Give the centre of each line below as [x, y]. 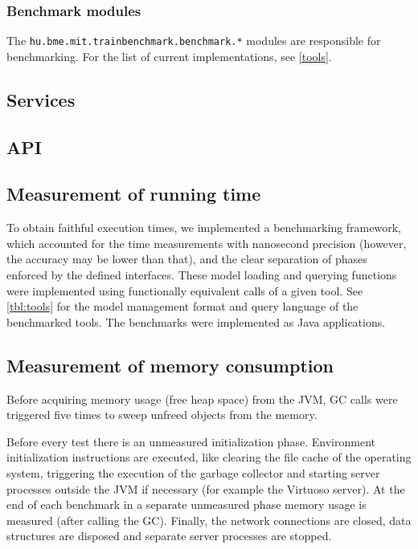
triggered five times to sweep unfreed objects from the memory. [162, 415]
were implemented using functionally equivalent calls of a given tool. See [185, 290]
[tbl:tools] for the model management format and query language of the [182, 306]
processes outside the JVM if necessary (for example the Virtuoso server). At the [206, 488]
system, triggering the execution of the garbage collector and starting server [193, 472]
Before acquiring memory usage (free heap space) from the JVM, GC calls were [202, 399]
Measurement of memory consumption [170, 365]
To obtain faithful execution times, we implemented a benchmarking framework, [204, 228]
